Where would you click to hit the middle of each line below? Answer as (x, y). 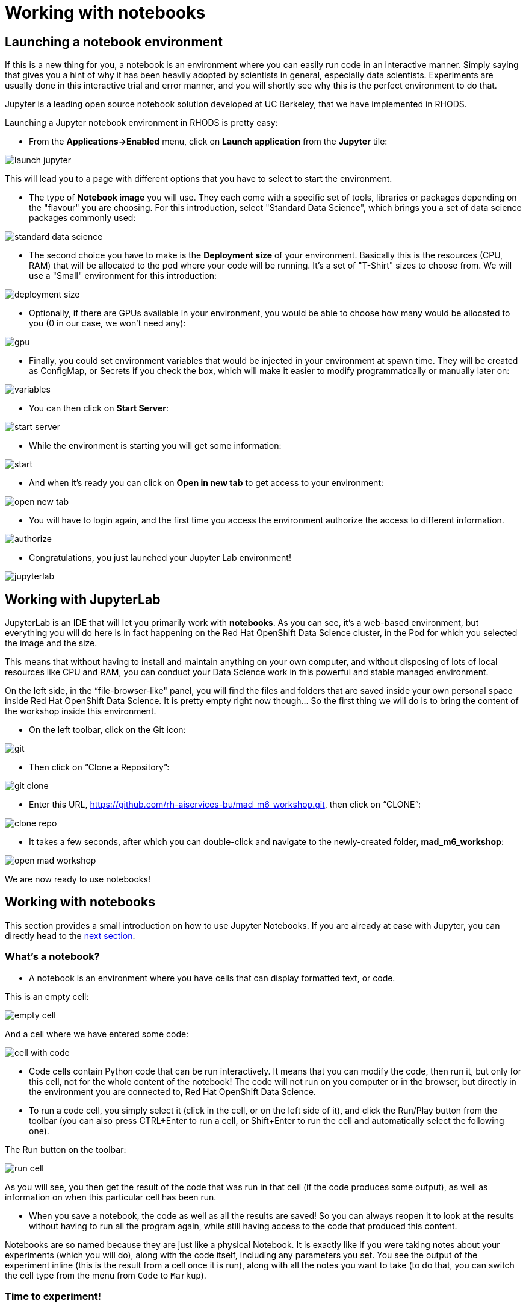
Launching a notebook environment (114, 42)
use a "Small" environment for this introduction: (123, 276)
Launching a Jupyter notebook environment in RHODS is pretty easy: (141, 123)
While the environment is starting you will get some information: (155, 446)
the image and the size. (51, 643)
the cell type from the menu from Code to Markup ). (106, 1275)
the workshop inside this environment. (81, 711)
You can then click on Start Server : (99, 408)
